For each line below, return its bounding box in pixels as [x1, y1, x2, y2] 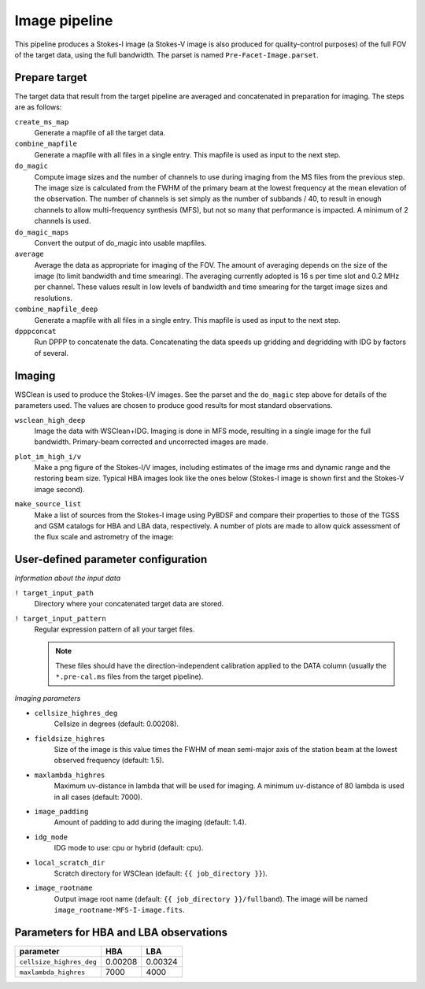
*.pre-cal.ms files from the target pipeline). [55, 672, 204, 681]
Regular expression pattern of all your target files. [34, 624, 195, 634]
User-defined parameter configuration [14, 553, 208, 566]
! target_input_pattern [14, 614, 106, 623]
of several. [34, 348, 69, 357]
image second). [34, 484, 86, 494]
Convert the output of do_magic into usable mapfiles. [34, 238, 207, 247]
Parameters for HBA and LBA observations [14, 925, 228, 939]
